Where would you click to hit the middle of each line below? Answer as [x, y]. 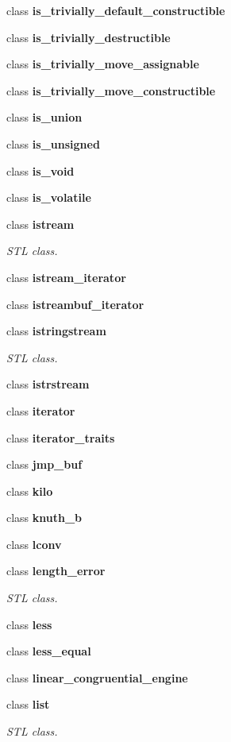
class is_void [40, 170]
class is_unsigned [53, 143]
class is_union [44, 117]
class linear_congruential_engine [97, 677]
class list [28, 704]
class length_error [56, 571]
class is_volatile [49, 197]
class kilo [30, 491]
